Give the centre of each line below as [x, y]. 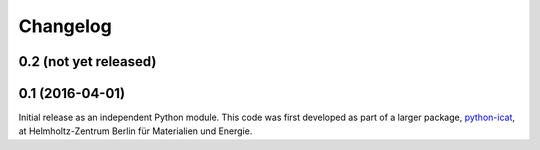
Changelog [65, 26]
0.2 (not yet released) [87, 61]
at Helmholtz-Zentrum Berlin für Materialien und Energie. [135, 131]
